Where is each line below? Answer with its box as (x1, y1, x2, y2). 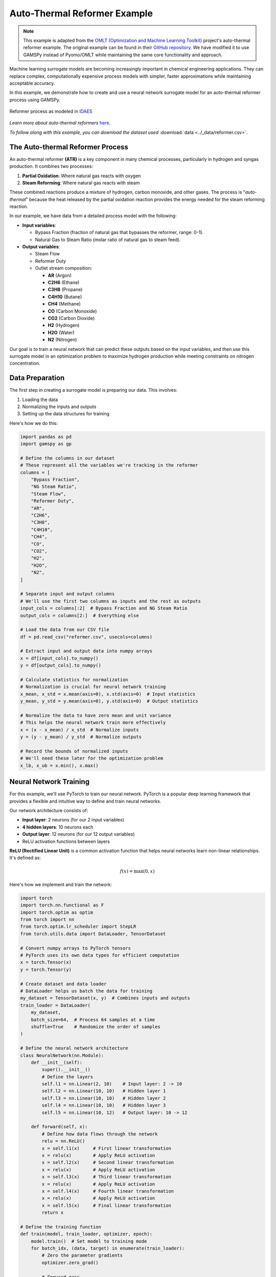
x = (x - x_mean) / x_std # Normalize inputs (20, 727, 139, 732)
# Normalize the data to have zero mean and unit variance (20, 713, 171, 718)
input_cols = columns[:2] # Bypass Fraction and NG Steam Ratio (20, 605, 188, 611)
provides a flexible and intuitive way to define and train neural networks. (9, 798, 162, 804)
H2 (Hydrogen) (48, 322, 80, 328)
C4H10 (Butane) (48, 294, 82, 300)
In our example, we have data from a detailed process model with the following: (9, 212, 177, 219)
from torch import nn (20, 917, 75, 923)
